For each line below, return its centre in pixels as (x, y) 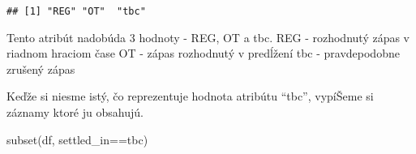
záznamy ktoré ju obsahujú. (75, 112)
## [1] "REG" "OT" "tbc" (76, 11)
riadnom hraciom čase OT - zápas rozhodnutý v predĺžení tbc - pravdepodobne (203, 53)
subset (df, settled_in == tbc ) (77, 139)
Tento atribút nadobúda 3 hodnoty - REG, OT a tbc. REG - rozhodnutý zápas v (208, 37)
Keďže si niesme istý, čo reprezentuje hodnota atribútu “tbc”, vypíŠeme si (190, 96)
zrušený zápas (41, 68)
